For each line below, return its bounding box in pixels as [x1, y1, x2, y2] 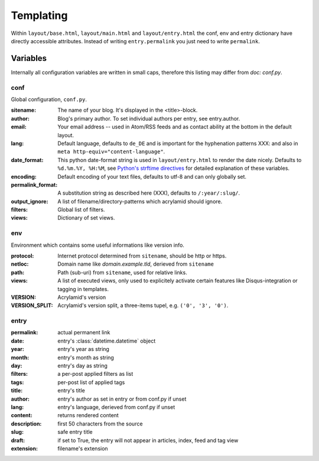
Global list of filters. [57, 206, 105, 213]
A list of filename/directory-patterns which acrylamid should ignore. [57, 198, 223, 205]
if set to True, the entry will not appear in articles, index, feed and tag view [57, 437, 239, 444]
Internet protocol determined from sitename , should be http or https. [57, 252, 227, 259]
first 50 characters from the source [57, 420, 143, 427]
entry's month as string [57, 354, 115, 361]
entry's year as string [57, 346, 109, 353]
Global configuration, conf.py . [11, 95, 87, 103]
